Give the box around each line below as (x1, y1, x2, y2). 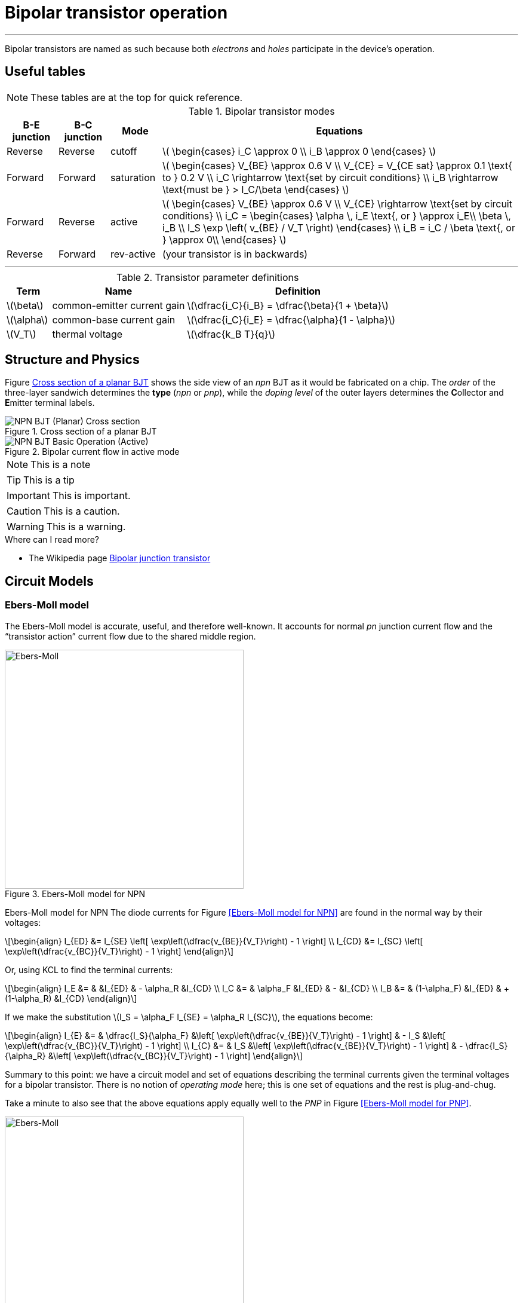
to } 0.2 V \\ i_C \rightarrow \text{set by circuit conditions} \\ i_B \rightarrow (162, 171, 499, 183)
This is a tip (23, 474, 75, 487)
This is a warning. (46, 521, 126, 533)
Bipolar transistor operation (5, 2, 228, 23)
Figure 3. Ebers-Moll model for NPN (5, 888, 146, 899)
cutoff (110, 145, 137, 157)
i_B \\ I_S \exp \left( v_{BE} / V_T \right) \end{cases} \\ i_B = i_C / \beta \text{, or (162, 221, 515, 234)
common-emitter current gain (52, 299, 185, 311)
